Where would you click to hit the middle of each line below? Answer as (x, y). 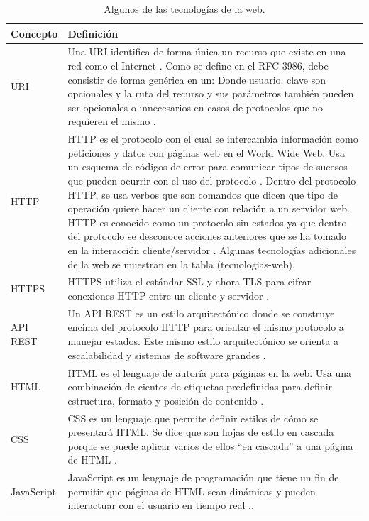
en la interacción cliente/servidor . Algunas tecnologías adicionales (212, 250)
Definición (93, 33)
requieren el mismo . (112, 121)
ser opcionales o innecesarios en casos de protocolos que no (195, 107)
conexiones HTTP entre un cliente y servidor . (169, 296)
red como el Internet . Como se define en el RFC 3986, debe (198, 66)
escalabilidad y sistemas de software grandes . (167, 355)
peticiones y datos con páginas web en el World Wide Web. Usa (206, 152)
